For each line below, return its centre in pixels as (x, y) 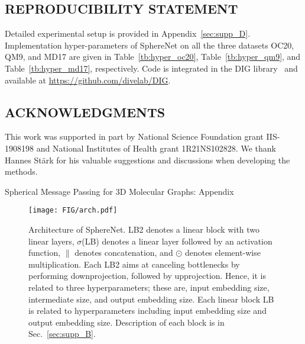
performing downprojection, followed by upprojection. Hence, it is (147, 276)
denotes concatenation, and (124, 253)
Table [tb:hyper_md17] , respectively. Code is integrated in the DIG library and (151, 68)
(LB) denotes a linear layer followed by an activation (177, 241)
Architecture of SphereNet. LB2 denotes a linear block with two (144, 229)
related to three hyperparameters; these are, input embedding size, (149, 287)
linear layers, (51, 241)
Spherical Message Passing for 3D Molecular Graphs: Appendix (119, 191)
